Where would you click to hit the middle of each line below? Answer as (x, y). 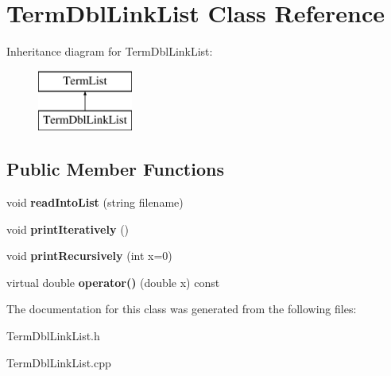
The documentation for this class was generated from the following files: (182, 309)
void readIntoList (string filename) (95, 202)
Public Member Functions (115, 169)
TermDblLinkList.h (53, 336)
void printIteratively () (68, 229)
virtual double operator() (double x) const (113, 282)
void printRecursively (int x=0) (89, 256)
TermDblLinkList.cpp (59, 362)
